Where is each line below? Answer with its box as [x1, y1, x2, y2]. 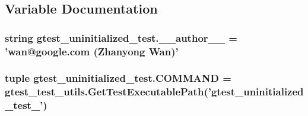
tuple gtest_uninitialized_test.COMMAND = [5, 71, 231, 85]
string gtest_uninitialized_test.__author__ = [5, 30, 237, 45]
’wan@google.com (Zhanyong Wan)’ [5, 44, 179, 58]
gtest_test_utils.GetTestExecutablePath [5, 84, 204, 99]
